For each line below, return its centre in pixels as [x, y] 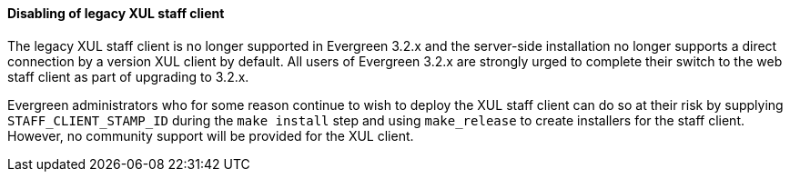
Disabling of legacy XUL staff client [116, 13]
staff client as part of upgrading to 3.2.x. [128, 76]
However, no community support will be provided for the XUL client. [211, 135]
